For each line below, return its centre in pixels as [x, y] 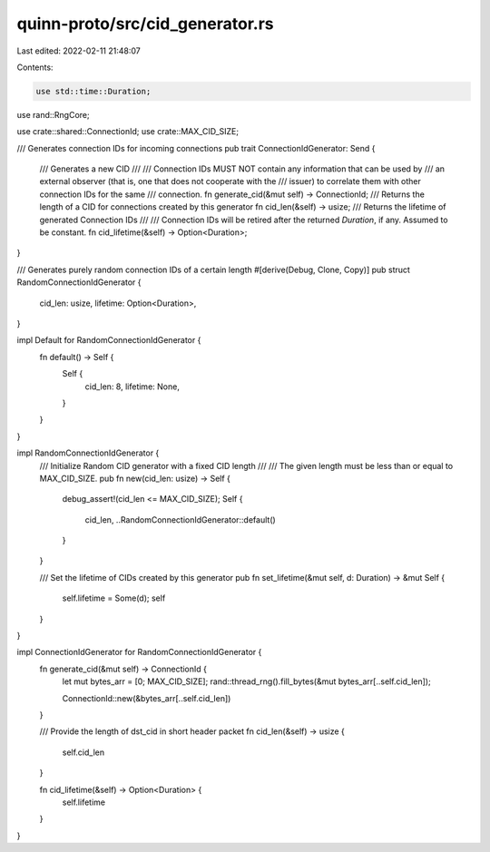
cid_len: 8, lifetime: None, [132, 387]
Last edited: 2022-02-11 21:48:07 [78, 51]
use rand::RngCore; [53, 114]
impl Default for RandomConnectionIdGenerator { [109, 340]
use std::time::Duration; [93, 91]
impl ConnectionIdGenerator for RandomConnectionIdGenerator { [139, 652]
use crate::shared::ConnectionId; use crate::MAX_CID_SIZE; [128, 132]
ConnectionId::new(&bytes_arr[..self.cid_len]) [147, 698]
